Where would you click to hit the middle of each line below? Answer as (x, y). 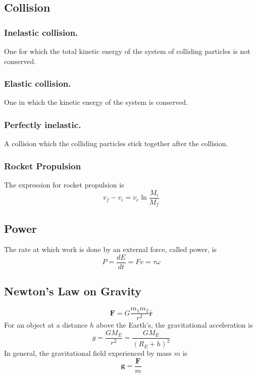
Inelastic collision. (41, 32)
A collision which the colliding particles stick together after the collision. (116, 143)
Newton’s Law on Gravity (73, 291)
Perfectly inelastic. (43, 124)
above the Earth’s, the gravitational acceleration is (174, 325)
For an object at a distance (46, 325)
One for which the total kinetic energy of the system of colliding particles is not (127, 51)
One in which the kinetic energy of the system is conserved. (96, 102)
